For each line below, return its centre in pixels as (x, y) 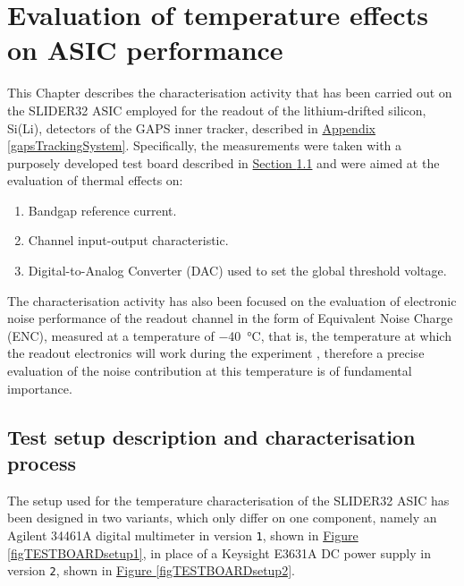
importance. (40, 388)
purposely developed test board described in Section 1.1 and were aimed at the (224, 162)
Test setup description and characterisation (211, 436)
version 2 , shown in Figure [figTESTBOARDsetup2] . (151, 570)
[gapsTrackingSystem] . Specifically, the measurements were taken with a (205, 145)
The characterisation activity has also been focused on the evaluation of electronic (232, 300)
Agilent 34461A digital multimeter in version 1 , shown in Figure (183, 535)
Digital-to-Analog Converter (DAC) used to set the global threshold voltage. (237, 271)
